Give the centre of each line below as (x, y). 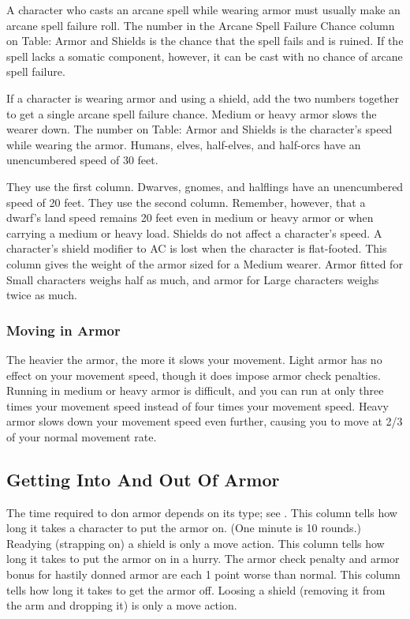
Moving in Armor (63, 330)
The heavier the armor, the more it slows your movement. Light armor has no (194, 359)
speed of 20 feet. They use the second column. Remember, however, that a (186, 202)
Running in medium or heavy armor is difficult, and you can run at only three (195, 390)
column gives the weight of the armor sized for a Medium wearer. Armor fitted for (205, 263)
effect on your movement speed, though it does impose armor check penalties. (194, 375)
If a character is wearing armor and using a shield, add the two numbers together (203, 98)
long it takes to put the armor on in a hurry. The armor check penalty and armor (203, 559)
